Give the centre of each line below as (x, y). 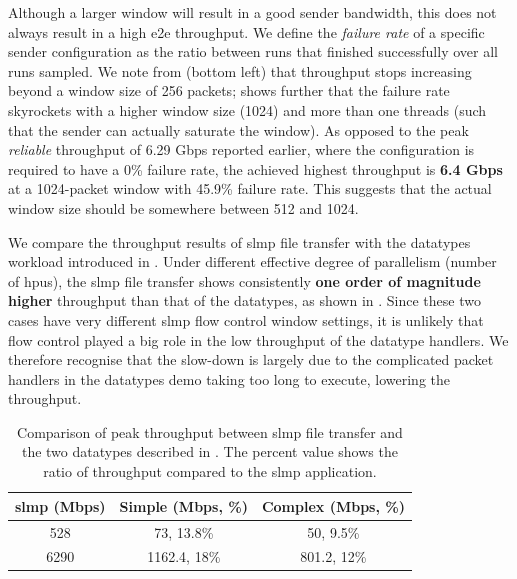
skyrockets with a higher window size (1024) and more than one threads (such (247, 109)
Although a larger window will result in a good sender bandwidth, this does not (252, 12)
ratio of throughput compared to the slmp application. (210, 471)
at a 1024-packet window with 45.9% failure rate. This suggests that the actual (250, 188)
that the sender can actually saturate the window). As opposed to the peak (238, 129)
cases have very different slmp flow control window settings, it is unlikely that (246, 319)
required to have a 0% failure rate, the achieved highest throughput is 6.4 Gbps (255, 168)
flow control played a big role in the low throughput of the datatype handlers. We (258, 339)
